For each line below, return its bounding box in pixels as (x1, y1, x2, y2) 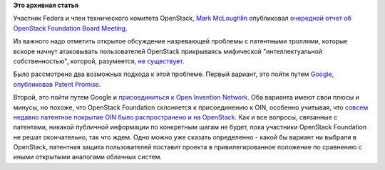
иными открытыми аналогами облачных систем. (13, 153, 163, 161)
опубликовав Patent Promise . (13, 80, 101, 88)
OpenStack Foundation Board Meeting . (13, 23, 128, 32)
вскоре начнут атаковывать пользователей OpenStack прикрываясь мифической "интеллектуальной (13, 47, 323, 55)
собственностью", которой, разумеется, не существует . (13, 57, 185, 65)
